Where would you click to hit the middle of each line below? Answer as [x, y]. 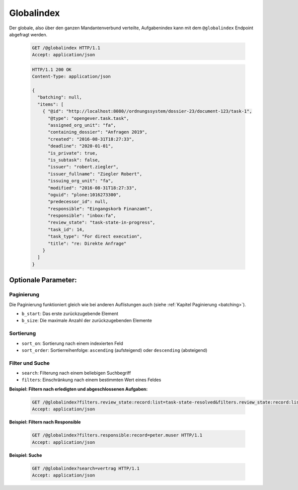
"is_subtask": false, [74, 160]
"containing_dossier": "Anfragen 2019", [98, 132]
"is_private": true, [73, 153]
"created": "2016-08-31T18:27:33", [91, 139]
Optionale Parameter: [43, 280]
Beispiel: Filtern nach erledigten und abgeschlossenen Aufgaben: [78, 389]
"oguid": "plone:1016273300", [85, 195]
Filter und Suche [29, 363]
